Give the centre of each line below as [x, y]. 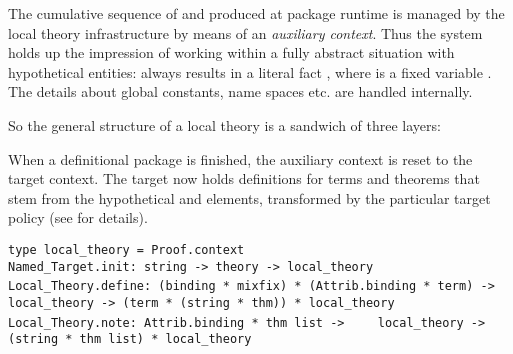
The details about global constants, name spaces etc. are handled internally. [240, 91]
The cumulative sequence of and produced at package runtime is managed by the [256, 13]
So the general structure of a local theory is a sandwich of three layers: [224, 124]
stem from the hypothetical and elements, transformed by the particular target [249, 197]
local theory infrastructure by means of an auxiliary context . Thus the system [245, 32]
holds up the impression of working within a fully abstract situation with [231, 52]
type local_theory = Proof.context [126, 249]
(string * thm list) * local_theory [130, 339]
